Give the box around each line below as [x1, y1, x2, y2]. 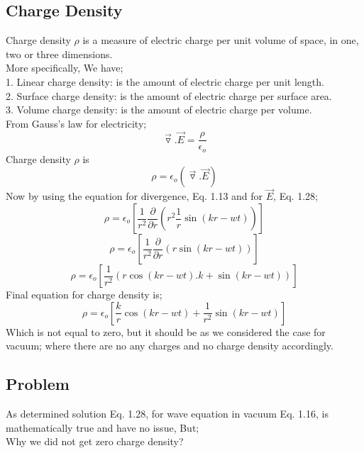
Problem [6, 373, 70, 395]
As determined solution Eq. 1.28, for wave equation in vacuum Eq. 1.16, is [6, 406, 329, 421]
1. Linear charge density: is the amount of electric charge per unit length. [6, 74, 324, 89]
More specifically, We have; [6, 60, 123, 75]
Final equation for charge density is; [6, 287, 162, 302]
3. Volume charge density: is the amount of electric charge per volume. [6, 102, 312, 117]
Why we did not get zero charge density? [6, 434, 184, 449]
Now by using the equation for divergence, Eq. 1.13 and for [6, 189, 263, 203]
